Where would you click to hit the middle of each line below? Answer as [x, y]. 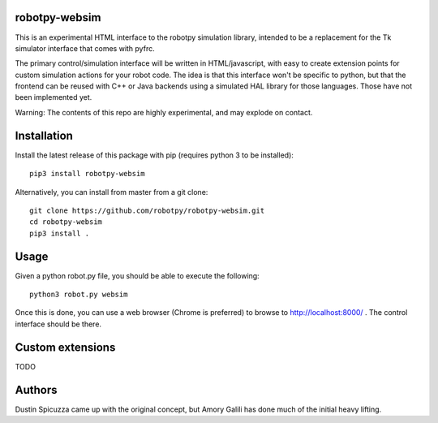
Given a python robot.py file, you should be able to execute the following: [137, 275]
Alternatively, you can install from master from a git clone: [112, 192]
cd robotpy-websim [66, 222]
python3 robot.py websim [79, 295]
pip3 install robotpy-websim [87, 174]
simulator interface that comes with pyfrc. [85, 48]
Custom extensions [65, 347]
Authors [36, 390]
